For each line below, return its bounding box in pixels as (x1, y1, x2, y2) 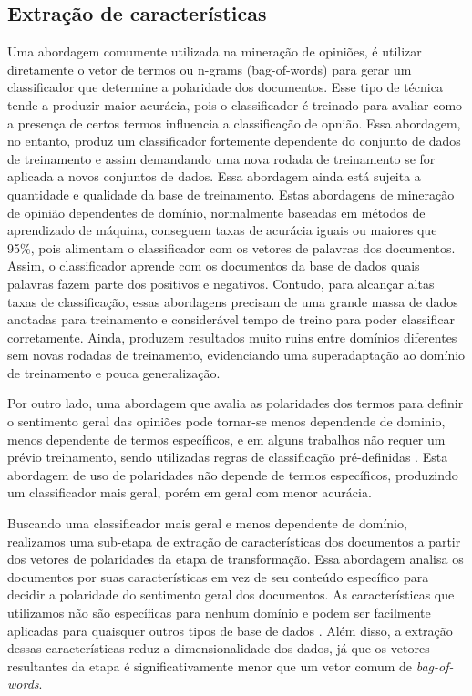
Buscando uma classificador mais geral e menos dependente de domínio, (7, 514, 407, 533)
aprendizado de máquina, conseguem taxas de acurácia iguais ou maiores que (7, 220, 437, 240)
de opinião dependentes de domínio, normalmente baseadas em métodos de (7, 202, 426, 221)
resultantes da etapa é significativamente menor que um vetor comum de (7, 656, 413, 675)
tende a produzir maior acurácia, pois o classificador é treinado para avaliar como (7, 95, 463, 114)
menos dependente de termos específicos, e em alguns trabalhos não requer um (7, 429, 446, 448)
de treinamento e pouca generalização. (7, 363, 221, 382)
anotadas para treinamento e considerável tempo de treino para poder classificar (7, 310, 455, 329)
